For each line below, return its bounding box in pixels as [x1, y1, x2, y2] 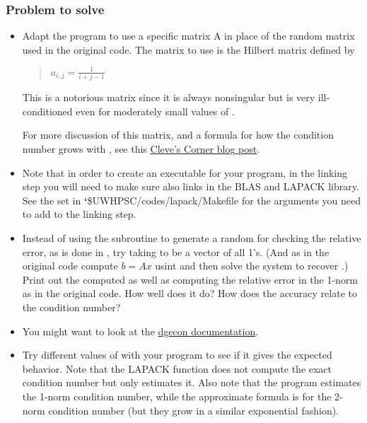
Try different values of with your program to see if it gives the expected [22, 347, 332, 362]
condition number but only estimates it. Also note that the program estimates [22, 375, 361, 390]
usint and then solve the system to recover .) [155, 258, 349, 273]
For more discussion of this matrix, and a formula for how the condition [22, 127, 334, 142]
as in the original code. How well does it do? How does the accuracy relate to [22, 286, 357, 301]
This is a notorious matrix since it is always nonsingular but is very [22, 90, 315, 105]
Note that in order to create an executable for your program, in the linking [22, 165, 347, 180]
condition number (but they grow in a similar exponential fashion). [48, 402, 339, 417]
